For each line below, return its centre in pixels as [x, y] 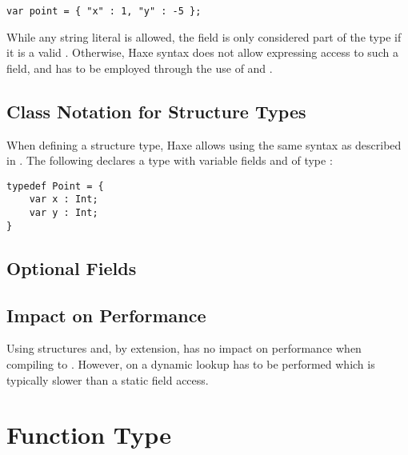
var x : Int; [64, 200]
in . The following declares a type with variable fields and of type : [170, 160]
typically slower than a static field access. [108, 379]
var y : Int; [64, 213]
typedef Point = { [55, 186]
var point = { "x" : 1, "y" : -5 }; [104, 11]
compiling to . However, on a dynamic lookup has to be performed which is [191, 364]
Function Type [89, 435]
